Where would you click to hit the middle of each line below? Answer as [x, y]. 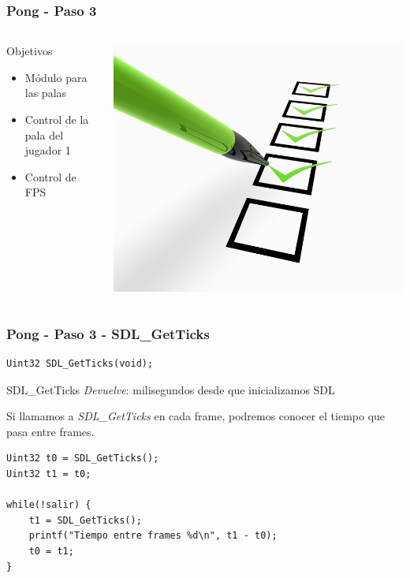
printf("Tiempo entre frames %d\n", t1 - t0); [153, 536]
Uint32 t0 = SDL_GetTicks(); [83, 459]
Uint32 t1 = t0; [49, 474]
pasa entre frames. [50, 431]
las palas [46, 93]
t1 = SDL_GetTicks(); [85, 520]
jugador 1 [48, 150]
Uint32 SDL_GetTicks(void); [80, 364]
